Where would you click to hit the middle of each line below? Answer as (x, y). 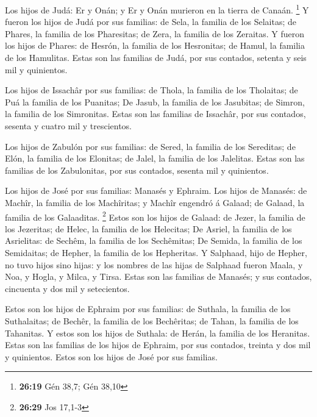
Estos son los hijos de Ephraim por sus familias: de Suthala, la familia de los (148, 309)
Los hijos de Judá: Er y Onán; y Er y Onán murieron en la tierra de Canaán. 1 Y (157, 9)
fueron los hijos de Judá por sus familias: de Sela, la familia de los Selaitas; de (151, 22)
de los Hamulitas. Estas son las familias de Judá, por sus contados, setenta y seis (156, 58)
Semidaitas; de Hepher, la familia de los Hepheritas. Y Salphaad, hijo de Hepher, (156, 252)
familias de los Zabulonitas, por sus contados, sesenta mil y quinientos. (137, 170)
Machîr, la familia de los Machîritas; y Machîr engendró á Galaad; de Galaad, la (155, 202)
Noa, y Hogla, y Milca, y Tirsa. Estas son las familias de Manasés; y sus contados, (158, 276)
